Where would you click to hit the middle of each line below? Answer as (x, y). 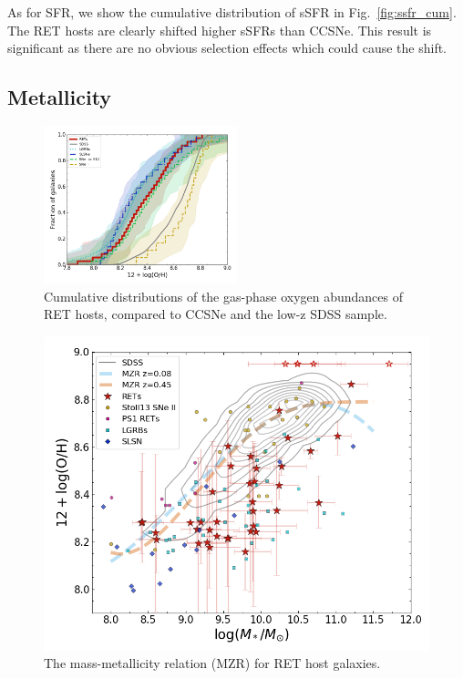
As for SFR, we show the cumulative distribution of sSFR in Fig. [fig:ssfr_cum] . (232, 12)
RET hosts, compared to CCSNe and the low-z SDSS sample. (216, 314)
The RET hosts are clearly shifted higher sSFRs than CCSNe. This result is (220, 30)
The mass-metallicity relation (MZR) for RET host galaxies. (212, 663)
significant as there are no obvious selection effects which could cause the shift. (227, 48)
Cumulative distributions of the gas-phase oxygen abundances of (224, 296)
